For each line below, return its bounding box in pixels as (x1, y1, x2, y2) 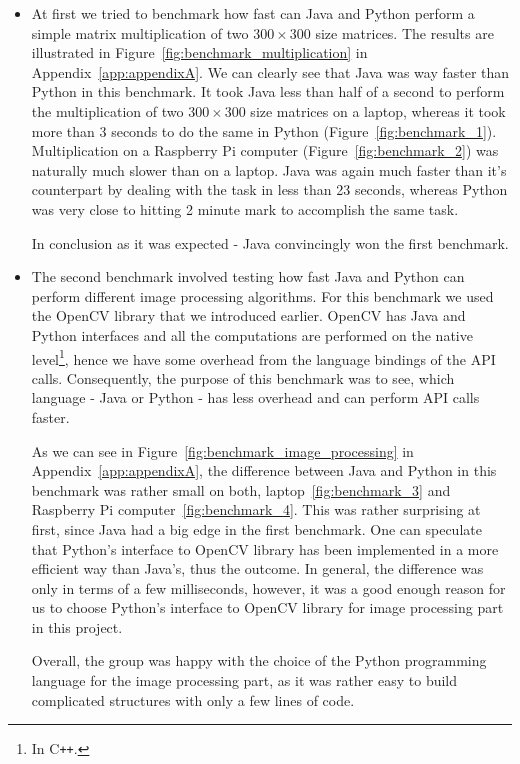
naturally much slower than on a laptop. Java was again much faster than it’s (31, 159, 507, 180)
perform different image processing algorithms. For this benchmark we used (31, 285, 494, 306)
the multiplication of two (31, 100, 184, 121)
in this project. (31, 616, 123, 637)
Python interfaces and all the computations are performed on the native (31, 324, 473, 345)
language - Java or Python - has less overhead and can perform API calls (31, 387, 480, 408)
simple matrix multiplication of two (31, 22, 249, 43)
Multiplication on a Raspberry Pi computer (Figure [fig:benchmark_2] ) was (31, 140, 499, 161)
